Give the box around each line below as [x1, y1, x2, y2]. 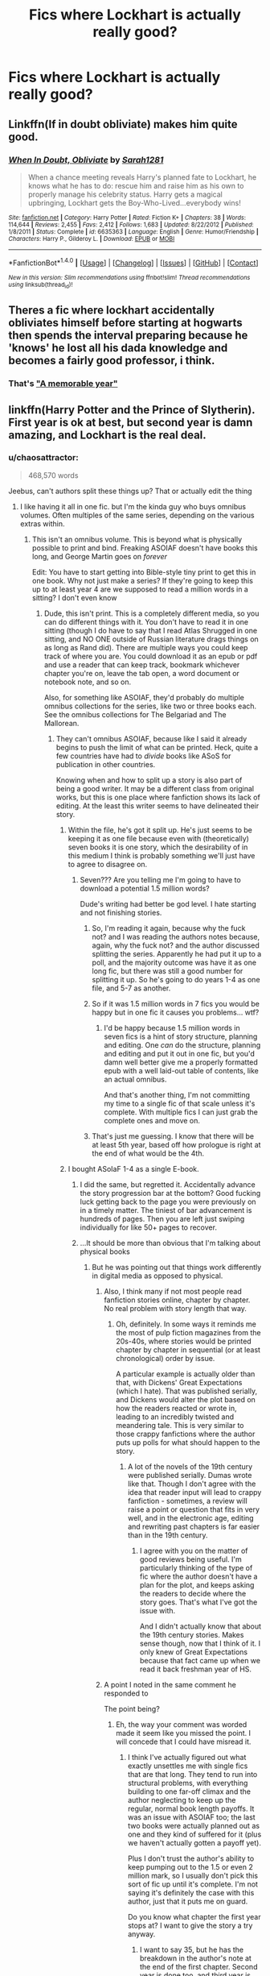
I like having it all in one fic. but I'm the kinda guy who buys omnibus [19, 501, 247, 511]
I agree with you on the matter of [139, 1546, 248, 1555]
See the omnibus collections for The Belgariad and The [43, 709, 227, 719]
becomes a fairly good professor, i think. [8, 354, 215, 367]
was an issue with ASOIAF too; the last [127, 1812, 256, 1822]
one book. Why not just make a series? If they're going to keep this [31, 575, 253, 585]
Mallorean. [43, 718, 80, 728]
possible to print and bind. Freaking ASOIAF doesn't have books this [31, 542, 259, 553]
